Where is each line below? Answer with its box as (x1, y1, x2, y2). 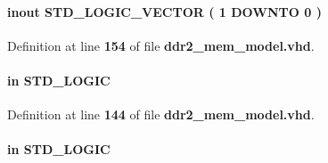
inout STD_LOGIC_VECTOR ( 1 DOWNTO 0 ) (7, 2, 322, 20)
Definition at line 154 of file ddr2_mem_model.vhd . (7, 36, 315, 54)
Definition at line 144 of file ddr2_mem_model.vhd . (7, 105, 315, 124)
